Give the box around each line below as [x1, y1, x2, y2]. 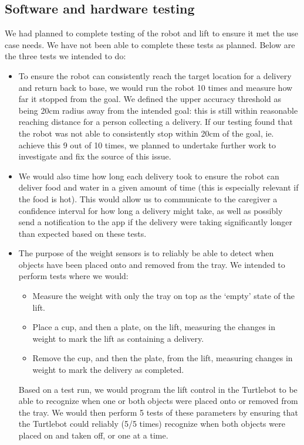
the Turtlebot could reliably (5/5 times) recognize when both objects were [18, 417, 285, 430]
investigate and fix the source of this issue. [18, 150, 171, 162]
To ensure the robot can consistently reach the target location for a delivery [18, 69, 292, 81]
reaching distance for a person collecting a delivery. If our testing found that [18, 116, 293, 128]
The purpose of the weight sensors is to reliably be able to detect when [18, 247, 274, 259]
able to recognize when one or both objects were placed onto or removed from [18, 395, 298, 407]
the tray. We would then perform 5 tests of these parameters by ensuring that [18, 406, 299, 418]
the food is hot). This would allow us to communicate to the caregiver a [18, 192, 278, 205]
